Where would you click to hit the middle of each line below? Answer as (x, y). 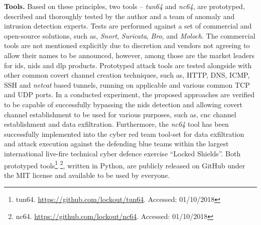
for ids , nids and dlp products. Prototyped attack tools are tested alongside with (128, 65)
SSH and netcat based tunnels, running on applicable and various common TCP (127, 84)
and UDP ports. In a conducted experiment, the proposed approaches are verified (129, 94)
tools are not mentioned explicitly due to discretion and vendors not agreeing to (127, 45)
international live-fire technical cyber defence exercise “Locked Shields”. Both (122, 153)
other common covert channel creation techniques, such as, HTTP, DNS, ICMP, (127, 75)
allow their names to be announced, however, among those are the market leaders (129, 55)
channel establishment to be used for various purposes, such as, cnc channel (120, 114)
